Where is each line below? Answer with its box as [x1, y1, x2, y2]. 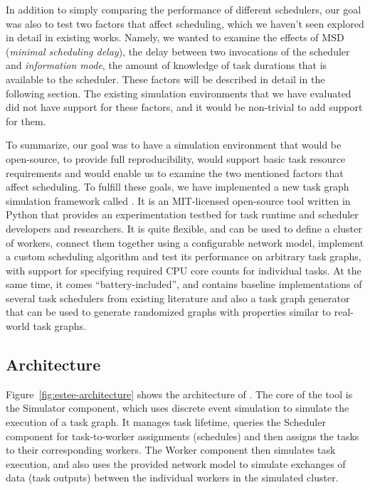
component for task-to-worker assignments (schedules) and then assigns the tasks [6, 428, 359, 443]
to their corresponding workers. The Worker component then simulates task [6, 442, 336, 457]
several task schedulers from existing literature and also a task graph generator [6, 290, 350, 305]
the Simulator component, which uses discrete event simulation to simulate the [6, 400, 349, 415]
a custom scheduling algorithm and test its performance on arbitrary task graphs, [6, 249, 361, 264]
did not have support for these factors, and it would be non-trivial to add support [6, 100, 363, 114]
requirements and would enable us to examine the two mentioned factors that [6, 165, 344, 180]
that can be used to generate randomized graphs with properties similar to [6, 304, 332, 319]
